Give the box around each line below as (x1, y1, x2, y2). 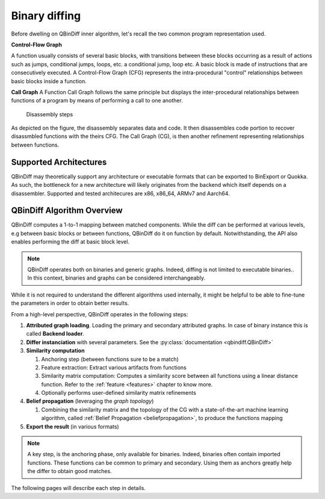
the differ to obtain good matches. (27, 468, 112, 475)
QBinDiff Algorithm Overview (11, 206, 123, 216)
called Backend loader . (26, 330, 84, 337)
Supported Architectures (11, 157, 107, 167)
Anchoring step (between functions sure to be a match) (41, 356, 179, 363)
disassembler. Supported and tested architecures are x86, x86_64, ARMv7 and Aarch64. (11, 190, 230, 197)
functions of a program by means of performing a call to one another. (11, 97, 183, 104)
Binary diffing (11, 9, 81, 22)
